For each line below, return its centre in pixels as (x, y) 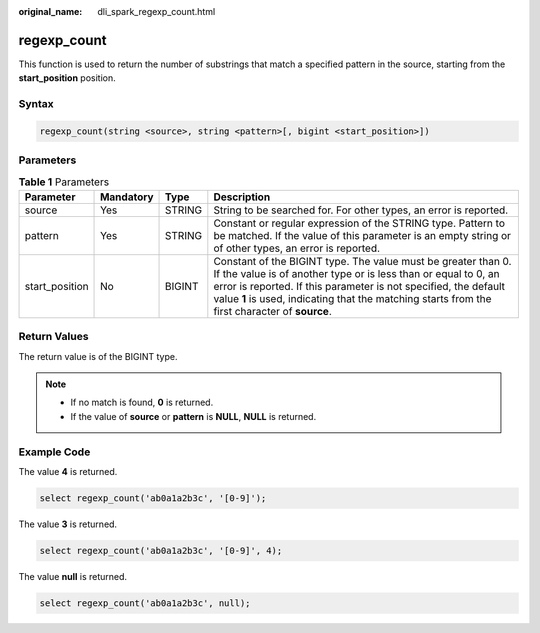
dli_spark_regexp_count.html (156, 11)
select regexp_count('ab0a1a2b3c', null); (145, 603)
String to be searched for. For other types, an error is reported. (361, 210)
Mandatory (127, 197)
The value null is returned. (73, 576)
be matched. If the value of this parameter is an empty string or (362, 235)
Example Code (54, 452)
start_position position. (67, 78)
